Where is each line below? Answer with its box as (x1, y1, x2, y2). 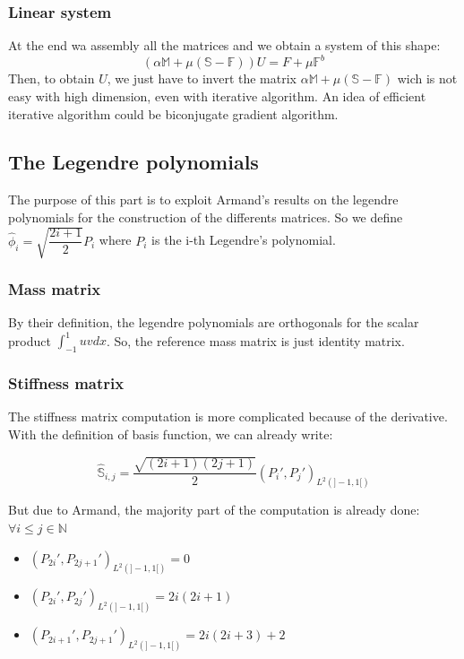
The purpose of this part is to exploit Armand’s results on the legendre (8, 190, 399, 209)
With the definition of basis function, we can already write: (8, 424, 333, 443)
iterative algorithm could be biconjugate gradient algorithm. (8, 104, 339, 123)
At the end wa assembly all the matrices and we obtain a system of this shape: (8, 36, 441, 55)
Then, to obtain (8, 69, 95, 88)
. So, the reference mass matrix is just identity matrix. (106, 331, 405, 350)
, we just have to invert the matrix (107, 69, 296, 88)
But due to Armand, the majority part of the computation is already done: (8, 500, 420, 519)
